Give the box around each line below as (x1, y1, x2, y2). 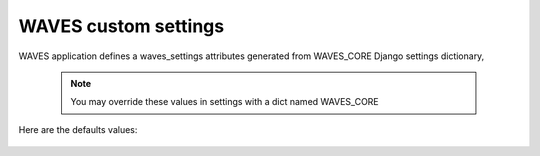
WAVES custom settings (18, 15, 225, 37)
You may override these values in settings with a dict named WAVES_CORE (70, 96, 379, 108)
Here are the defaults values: (18, 123, 138, 135)
